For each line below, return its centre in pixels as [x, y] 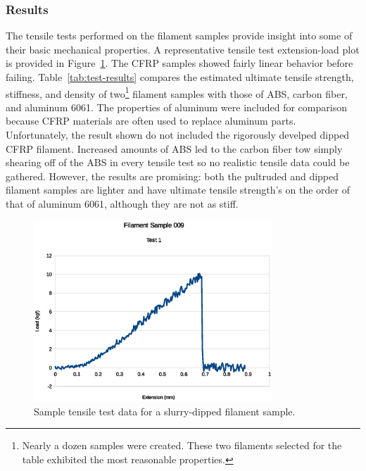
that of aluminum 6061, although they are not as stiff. [122, 203]
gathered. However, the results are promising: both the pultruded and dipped [172, 176]
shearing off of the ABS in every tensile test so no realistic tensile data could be [178, 162]
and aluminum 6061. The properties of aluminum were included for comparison [176, 107]
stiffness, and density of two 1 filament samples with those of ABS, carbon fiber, [177, 92]
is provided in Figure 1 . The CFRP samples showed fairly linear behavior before [179, 63]
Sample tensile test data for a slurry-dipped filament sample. [165, 411]
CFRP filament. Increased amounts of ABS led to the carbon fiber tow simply [174, 148]
